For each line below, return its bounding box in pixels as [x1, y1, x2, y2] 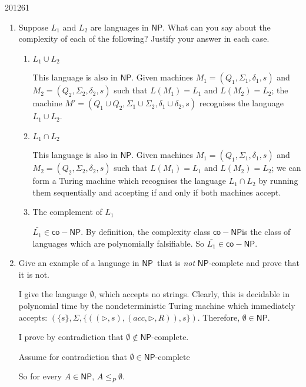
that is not [157, 257, 195, 269]
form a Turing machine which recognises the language [32, 174, 227, 187]
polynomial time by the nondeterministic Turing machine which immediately [18, 299, 295, 312]
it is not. [18, 268, 49, 280]
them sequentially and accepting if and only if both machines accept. [32, 186, 281, 198]
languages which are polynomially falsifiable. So [32, 237, 205, 249]
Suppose [18, 21, 49, 33]
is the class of [242, 226, 291, 238]
